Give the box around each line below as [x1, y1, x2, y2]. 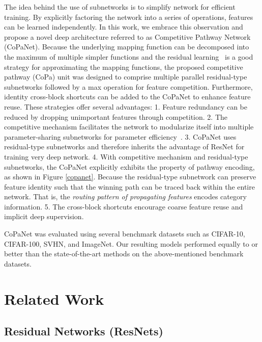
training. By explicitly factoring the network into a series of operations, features [4, 11, 253, 22]
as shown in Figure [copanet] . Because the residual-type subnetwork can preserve [4, 171, 256, 182]
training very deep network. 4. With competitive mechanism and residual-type [4, 151, 248, 162]
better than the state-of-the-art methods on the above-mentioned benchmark [4, 248, 244, 259]
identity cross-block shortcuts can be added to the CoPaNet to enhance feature [4, 91, 251, 102]
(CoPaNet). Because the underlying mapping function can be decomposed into [4, 41, 249, 52]
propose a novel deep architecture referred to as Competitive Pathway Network [4, 31, 251, 42]
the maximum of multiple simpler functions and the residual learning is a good [4, 51, 253, 62]
